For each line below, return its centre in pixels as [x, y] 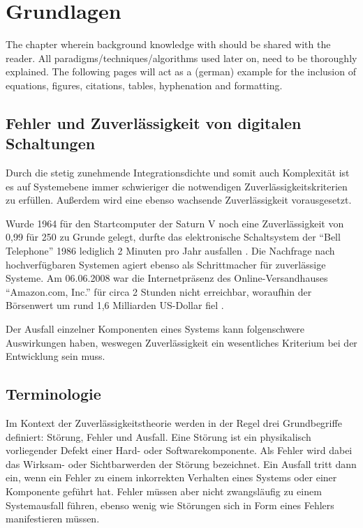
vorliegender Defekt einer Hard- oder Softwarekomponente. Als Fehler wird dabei [179, 450]
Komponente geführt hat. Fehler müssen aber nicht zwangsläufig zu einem [164, 491]
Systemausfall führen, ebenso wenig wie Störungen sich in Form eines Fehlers [170, 505]
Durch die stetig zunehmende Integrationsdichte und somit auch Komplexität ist [178, 173]
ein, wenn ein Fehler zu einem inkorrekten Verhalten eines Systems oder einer [171, 477]
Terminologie [53, 394]
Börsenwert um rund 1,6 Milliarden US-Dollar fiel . [115, 305]
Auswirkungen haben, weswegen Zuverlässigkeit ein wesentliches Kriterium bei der [181, 342]
